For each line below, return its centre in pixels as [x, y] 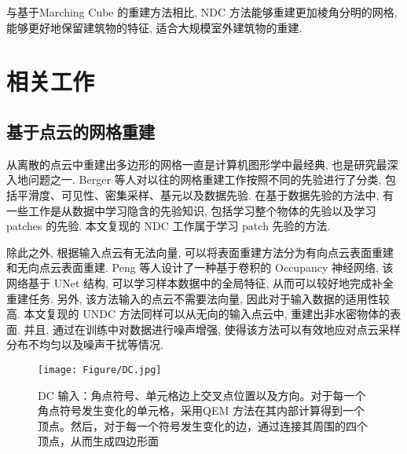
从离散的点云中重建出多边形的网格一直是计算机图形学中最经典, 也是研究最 [197, 164]
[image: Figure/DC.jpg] [100, 370]
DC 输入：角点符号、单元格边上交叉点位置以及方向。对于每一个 [202, 395]
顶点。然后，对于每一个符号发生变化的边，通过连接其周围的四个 [203, 425]
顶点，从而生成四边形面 [98, 441]
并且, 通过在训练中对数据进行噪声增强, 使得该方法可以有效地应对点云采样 [212, 329]
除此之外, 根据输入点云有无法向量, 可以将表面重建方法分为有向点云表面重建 [200, 252]
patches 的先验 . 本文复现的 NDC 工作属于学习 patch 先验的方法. [169, 226]
